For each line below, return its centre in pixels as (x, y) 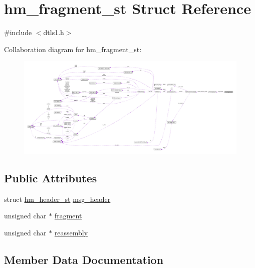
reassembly (71, 232)
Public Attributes (51, 178)
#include (18, 32)
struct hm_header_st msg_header (57, 199)
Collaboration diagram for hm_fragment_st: (73, 49)
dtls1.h (54, 32)
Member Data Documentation (84, 259)
